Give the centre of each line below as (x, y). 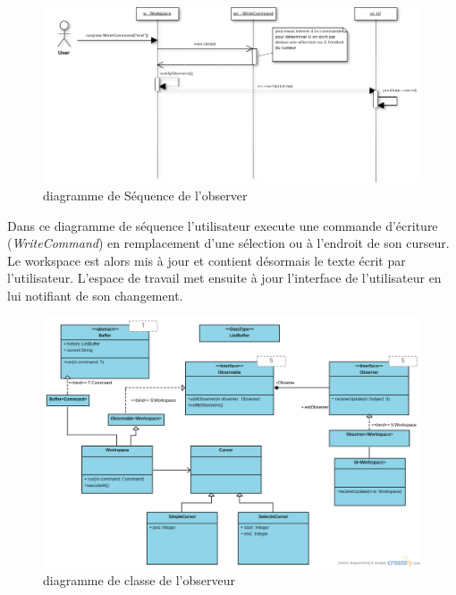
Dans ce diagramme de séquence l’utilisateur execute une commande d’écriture (223, 225)
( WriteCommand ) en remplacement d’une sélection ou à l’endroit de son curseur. (228, 243)
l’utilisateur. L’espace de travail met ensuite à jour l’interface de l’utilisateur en (224, 278)
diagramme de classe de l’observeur (139, 580)
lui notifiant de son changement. (95, 295)
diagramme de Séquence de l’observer (145, 195)
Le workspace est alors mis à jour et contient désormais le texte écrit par (207, 260)
